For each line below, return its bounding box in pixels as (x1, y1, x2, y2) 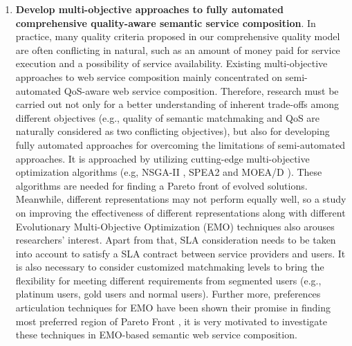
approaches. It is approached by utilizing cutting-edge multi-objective (15, 151, 310, 165)
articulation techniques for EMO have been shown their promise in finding (15, 300, 331, 315)
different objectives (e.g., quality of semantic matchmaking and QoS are (15, 110, 320, 125)
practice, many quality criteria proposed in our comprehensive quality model (15, 29, 340, 44)
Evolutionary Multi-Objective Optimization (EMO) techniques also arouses (15, 219, 335, 233)
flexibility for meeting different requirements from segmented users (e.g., (15, 273, 322, 287)
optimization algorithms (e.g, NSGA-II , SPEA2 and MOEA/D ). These (15, 165, 322, 179)
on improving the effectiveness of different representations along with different (15, 205, 346, 219)
